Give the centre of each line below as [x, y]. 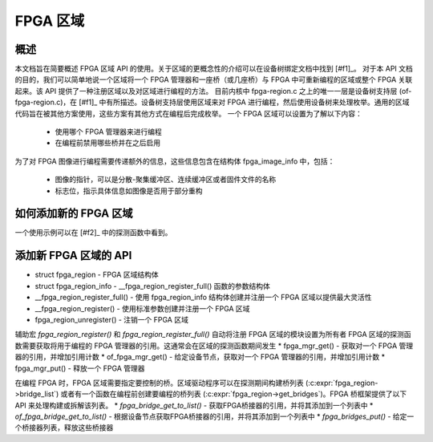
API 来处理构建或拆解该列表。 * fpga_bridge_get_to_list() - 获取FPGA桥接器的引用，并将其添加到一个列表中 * [194, 405]
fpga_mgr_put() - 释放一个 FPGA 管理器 [80, 368]
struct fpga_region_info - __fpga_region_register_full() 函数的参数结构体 [152, 286]
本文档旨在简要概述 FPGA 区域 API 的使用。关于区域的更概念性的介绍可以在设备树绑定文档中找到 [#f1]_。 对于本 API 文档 [214, 69]
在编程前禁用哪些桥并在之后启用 [107, 143]
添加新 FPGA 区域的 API [73, 255]
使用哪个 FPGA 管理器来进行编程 [108, 132]
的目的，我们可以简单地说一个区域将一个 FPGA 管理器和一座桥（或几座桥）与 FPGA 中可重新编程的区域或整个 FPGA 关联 [214, 79]
